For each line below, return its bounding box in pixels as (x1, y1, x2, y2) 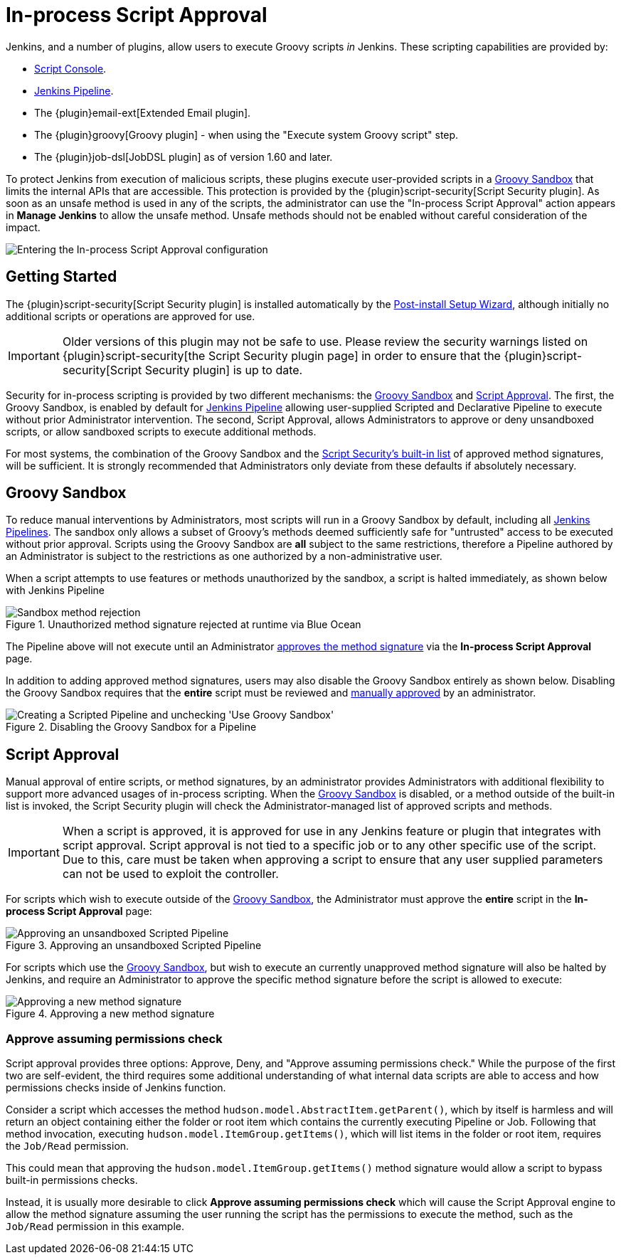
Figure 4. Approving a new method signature (6, 1007, 215, 1020)
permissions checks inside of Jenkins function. (6, 1081, 226, 1094)
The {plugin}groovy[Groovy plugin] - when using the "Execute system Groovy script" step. (34, 128, 459, 141)
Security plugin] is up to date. (144, 362, 303, 377)
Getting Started (6, 268, 117, 286)
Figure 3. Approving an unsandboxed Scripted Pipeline (6, 939, 262, 952)
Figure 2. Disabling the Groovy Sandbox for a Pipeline (6, 721, 257, 734)
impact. (6, 221, 41, 233)
